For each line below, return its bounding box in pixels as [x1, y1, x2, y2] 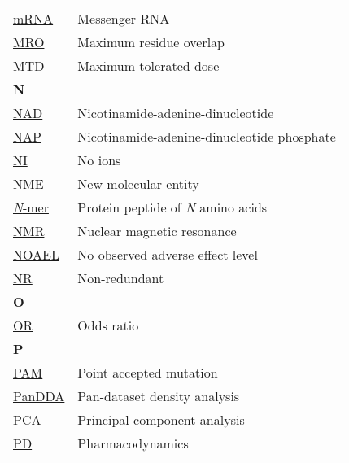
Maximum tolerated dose [77, 56, 220, 75]
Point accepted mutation [77, 363, 218, 382]
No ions [77, 151, 121, 169]
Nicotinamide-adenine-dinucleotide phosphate [77, 127, 336, 146]
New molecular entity [77, 174, 199, 193]
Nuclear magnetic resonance [77, 221, 237, 240]
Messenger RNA [77, 9, 170, 28]
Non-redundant [77, 269, 164, 287]
